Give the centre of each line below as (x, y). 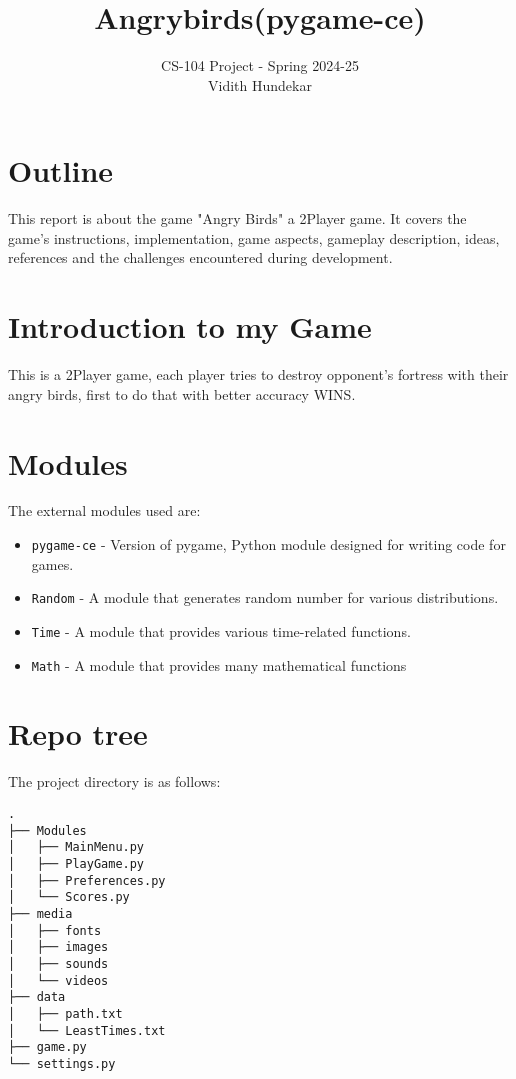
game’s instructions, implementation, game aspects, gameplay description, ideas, (254, 237)
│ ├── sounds (58, 963)
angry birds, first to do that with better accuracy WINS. (182, 393)
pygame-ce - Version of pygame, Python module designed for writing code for (268, 544)
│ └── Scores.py (69, 897)
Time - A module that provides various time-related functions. (221, 630)
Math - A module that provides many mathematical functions (219, 664)
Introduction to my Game (190, 326)
